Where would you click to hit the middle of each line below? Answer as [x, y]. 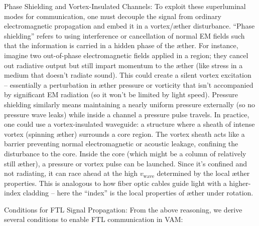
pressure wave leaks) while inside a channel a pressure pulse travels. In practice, [127, 114]
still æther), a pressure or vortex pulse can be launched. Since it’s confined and [125, 163]
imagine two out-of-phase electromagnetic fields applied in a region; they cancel [126, 55]
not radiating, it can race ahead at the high [71, 173]
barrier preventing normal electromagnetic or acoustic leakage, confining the [121, 144]
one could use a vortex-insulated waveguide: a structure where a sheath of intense [129, 124]
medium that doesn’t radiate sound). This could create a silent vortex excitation [128, 75]
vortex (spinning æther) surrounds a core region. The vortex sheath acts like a [124, 134]
